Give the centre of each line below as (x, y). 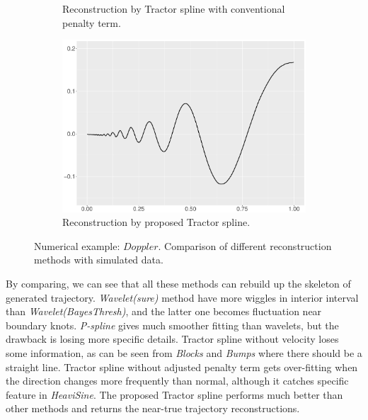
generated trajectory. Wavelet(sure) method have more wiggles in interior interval (182, 297)
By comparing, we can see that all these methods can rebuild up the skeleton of (178, 284)
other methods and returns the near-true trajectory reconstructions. (153, 408)
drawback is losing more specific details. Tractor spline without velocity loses (172, 339)
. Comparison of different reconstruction (245, 245)
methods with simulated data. (99, 260)
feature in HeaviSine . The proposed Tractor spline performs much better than (174, 394)
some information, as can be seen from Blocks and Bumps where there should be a (184, 352)
